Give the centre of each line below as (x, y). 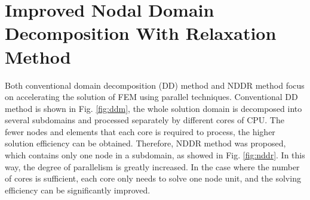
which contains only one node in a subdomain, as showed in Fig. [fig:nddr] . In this (155, 155)
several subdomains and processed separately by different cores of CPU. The (145, 120)
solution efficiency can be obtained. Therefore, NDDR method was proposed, (145, 143)
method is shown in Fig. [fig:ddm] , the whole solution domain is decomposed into (154, 108)
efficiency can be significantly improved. (78, 190)
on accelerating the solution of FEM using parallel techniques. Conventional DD (151, 97)
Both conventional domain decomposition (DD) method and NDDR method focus (155, 85)
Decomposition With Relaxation (141, 33)
